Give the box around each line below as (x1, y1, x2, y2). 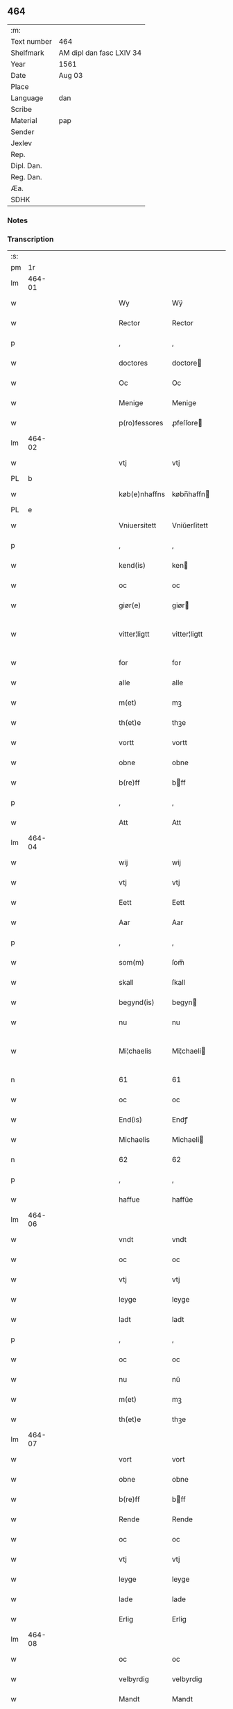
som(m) (119, 958, 144, 967)
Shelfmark (10, 48, 44, 58)
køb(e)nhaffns (119, 489, 165, 499)
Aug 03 (58, 70, 83, 80)
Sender (10, 126, 35, 136)
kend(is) (119, 561, 146, 571)
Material (10, 115, 37, 125)
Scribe (10, 104, 33, 114)
